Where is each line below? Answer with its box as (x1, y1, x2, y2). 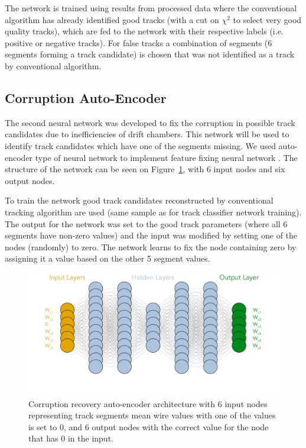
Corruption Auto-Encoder (5, 88, 167, 107)
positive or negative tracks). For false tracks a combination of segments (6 (5, 36, 272, 49)
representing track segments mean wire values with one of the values (28, 409, 276, 421)
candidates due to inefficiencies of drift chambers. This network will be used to (5, 128, 289, 140)
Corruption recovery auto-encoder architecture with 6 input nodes (28, 397, 268, 410)
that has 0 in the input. (28, 432, 113, 444)
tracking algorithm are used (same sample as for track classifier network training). (5, 205, 302, 218)
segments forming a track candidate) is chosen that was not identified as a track (5, 48, 295, 60)
